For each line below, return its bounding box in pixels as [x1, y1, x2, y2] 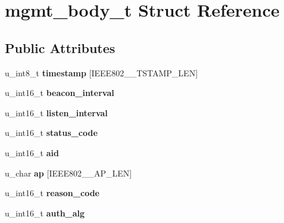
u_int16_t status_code [5, 126, 98, 139]
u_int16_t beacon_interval [5, 86, 114, 99]
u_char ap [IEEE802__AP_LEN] [5, 166, 132, 179]
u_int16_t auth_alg [5, 206, 85, 219]
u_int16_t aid [5, 146, 59, 159]
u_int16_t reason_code [5, 187, 99, 199]
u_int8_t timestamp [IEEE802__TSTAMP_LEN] [5, 66, 198, 79]
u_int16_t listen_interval [5, 106, 108, 119]
